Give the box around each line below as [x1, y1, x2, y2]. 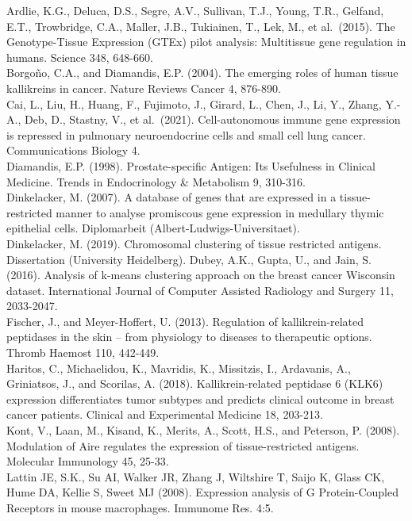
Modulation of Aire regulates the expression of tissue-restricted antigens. [6, 437, 360, 454]
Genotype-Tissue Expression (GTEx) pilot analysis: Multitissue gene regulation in [6, 33, 406, 50]
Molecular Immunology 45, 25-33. [6, 453, 169, 469]
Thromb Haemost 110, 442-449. [6, 344, 160, 361]
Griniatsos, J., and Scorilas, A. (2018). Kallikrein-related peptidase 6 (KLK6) [6, 375, 383, 392]
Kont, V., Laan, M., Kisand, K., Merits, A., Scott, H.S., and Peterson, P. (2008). [6, 422, 400, 439]
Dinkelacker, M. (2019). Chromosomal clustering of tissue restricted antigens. [6, 235, 382, 251]
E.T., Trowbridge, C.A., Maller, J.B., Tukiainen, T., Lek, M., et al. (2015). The [6, 17, 395, 34]
